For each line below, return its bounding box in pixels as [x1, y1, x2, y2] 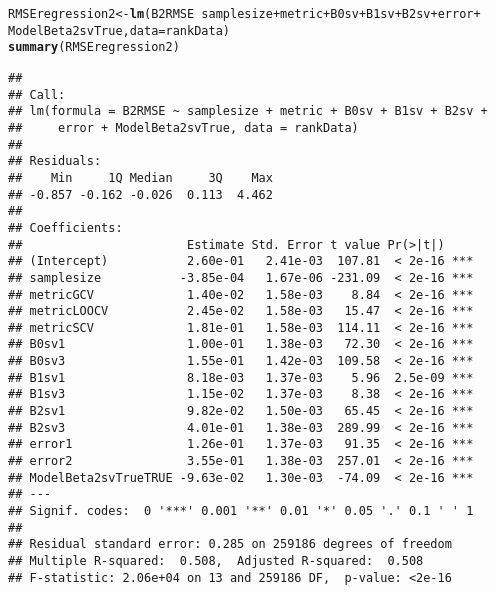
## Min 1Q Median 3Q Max [8, 170, 273, 185]
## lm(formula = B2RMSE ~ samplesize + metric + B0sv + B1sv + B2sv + [8, 104, 488, 119]
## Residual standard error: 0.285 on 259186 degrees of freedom [8, 537, 452, 552]
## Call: [8, 87, 66, 102]
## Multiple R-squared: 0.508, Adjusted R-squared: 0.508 [8, 554, 424, 568]
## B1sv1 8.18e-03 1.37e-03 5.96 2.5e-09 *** [8, 370, 474, 385]
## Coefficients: [8, 220, 123, 235]
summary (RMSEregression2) [8, 40, 180, 55]
